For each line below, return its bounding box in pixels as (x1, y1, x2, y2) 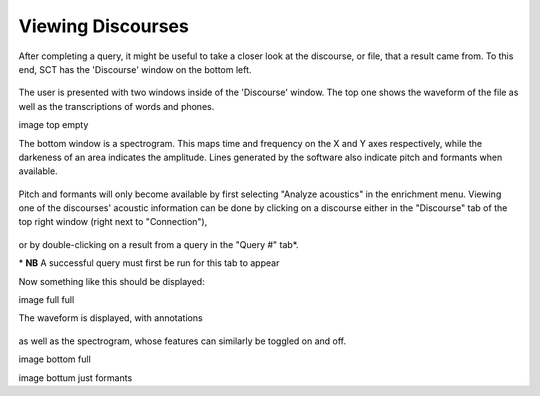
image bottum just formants (18, 371, 133, 384)
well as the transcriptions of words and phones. (18, 100, 215, 112)
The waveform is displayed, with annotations (18, 312, 204, 324)
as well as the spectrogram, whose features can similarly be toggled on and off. (18, 335, 347, 347)
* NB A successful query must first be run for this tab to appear (18, 257, 280, 269)
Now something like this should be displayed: (18, 275, 205, 287)
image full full (18, 294, 75, 306)
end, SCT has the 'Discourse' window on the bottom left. (18, 63, 252, 75)
